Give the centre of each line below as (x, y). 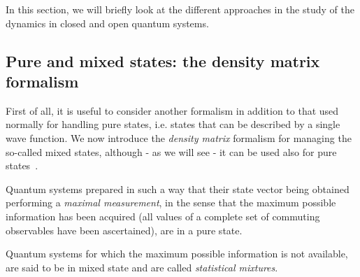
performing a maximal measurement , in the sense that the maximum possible (171, 203)
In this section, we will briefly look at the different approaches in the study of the (180, 9)
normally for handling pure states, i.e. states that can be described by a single (173, 124)
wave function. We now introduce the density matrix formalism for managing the (179, 137)
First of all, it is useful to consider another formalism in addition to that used (172, 110)
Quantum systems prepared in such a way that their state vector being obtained (178, 189)
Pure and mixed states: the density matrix (163, 61)
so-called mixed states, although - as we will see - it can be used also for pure (171, 151)
